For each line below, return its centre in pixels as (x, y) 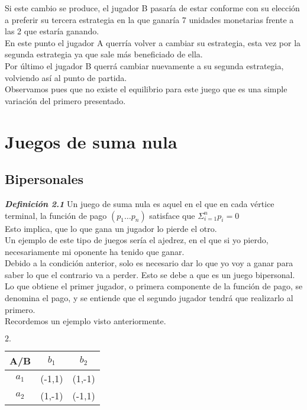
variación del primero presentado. (65, 100)
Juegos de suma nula (91, 141)
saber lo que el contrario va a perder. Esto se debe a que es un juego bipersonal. (150, 274)
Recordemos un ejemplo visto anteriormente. (85, 321)
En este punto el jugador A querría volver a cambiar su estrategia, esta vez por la (153, 42)
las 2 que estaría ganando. (52, 31)
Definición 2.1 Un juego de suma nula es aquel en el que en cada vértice (140, 203)
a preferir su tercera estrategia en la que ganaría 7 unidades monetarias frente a (149, 19)
